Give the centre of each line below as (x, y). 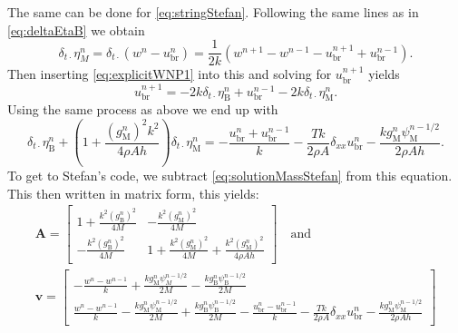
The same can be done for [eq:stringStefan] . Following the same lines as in (213, 12)
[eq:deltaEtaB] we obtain (76, 29)
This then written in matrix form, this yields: (133, 193)
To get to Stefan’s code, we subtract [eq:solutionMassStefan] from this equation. (230, 175)
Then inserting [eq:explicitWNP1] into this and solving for (170, 74)
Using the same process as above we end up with (143, 109)
